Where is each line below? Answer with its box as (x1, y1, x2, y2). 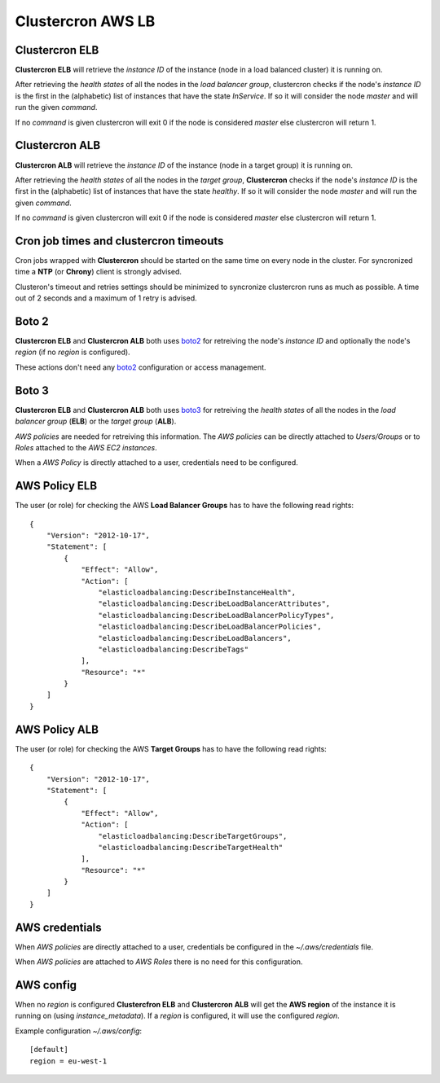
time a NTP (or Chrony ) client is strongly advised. (15, 267, 183, 277)
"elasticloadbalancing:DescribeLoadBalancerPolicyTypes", (98, 611, 335, 620)
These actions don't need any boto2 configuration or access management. (15, 362, 266, 372)
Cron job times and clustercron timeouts (15, 234, 224, 248)
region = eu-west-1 (29, 1056, 108, 1066)
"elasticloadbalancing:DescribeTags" (98, 644, 249, 654)
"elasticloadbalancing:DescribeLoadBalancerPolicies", (98, 622, 322, 631)
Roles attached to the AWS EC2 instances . (15, 442, 158, 452)
